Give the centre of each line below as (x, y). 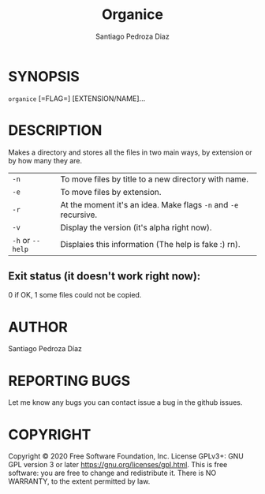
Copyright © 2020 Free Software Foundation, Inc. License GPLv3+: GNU (126, 456)
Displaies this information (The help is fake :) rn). (150, 244)
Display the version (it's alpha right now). (136, 227)
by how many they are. (45, 160)
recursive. (79, 215)
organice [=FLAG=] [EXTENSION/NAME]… (77, 98)
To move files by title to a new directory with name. (154, 179)
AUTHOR (38, 327)
